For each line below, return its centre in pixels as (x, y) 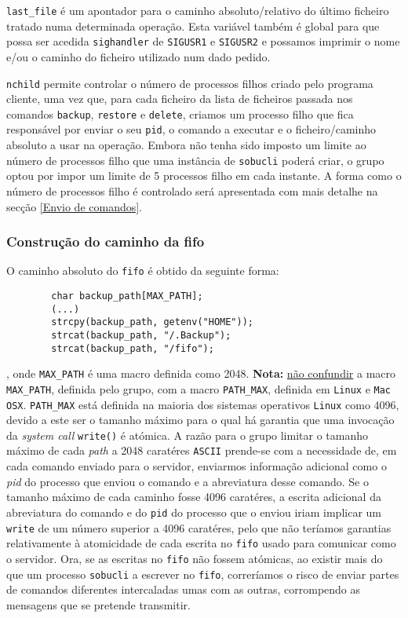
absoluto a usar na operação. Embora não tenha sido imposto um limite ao (186, 145)
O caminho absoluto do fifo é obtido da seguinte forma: (143, 271)
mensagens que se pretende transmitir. (98, 604)
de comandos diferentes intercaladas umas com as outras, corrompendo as (184, 589)
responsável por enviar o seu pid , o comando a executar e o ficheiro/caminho (191, 129)
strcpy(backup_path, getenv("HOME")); (152, 322)
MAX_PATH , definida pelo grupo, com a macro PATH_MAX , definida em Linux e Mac (199, 388)
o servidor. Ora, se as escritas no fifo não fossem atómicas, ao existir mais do (195, 558)
